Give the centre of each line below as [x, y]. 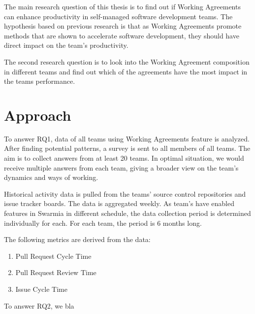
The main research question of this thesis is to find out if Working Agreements [122, 6]
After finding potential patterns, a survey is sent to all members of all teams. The [127, 148]
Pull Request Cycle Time [53, 256]
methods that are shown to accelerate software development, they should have [122, 35]
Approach [38, 115]
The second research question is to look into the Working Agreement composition [127, 61]
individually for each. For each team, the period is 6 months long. [103, 223]
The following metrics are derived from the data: [77, 239]
